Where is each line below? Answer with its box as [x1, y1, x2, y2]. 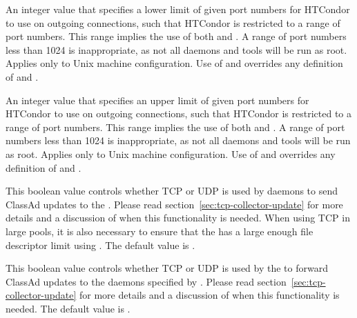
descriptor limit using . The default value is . [6, 237, 195, 252]
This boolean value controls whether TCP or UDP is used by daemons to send [6, 183, 338, 198]
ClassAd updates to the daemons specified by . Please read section [6, 274, 287, 288]
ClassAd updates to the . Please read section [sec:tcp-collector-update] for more [6, 197, 343, 211]
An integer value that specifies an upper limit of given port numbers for [6, 92, 309, 107]
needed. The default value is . [6, 301, 131, 315]
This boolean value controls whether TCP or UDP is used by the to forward [6, 261, 328, 275]
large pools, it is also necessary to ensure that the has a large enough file [6, 223, 313, 238]
